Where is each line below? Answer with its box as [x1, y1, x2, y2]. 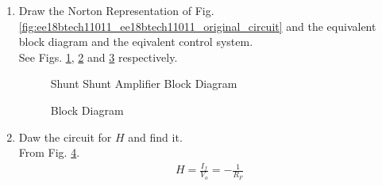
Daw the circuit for [18, 128, 112, 145]
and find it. [128, 128, 183, 145]
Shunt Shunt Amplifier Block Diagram [50, 75, 237, 92]
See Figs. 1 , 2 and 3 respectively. [18, 48, 178, 65]
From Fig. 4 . [18, 144, 80, 161]
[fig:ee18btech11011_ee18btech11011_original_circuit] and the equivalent [18, 17, 376, 34]
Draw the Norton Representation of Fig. [18, 2, 214, 18]
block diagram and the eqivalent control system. [18, 33, 253, 50]
